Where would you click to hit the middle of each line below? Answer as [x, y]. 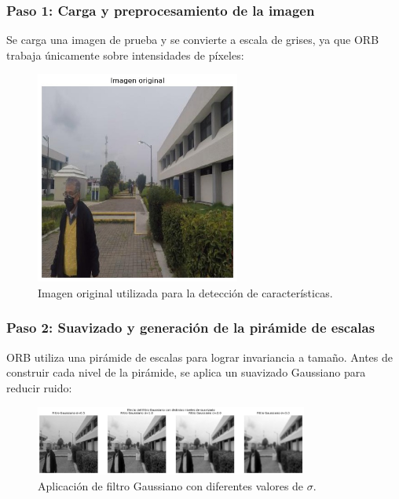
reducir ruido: [39, 387]
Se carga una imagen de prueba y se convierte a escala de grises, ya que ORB [193, 40]
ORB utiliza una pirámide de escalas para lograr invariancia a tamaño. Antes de [199, 357]
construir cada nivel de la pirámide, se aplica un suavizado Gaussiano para [186, 372]
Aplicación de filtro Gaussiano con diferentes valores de [171, 485]
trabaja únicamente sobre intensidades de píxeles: [125, 55]
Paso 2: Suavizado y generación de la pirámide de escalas [191, 328]
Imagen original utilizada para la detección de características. [185, 292]
